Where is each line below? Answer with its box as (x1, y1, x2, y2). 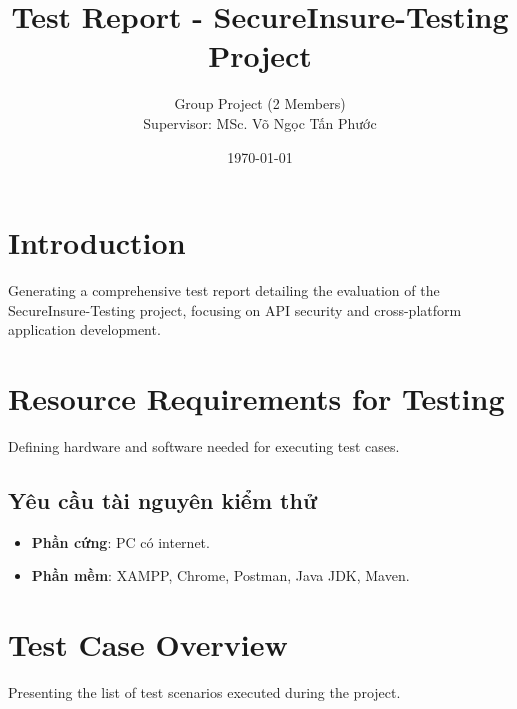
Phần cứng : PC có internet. (31, 531, 210, 552)
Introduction (8, 222, 186, 263)
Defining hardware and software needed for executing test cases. (8, 435, 400, 456)
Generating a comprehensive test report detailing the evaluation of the (8, 280, 440, 301)
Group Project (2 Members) (174, 93, 346, 114)
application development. (8, 319, 161, 340)
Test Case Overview (8, 624, 288, 665)
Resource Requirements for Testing (8, 378, 505, 418)
